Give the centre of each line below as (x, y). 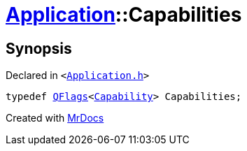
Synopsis (39, 48)
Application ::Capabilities (124, 15)
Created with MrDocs (55, 118)
